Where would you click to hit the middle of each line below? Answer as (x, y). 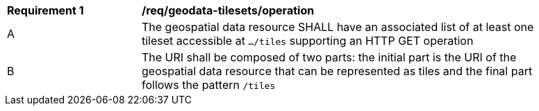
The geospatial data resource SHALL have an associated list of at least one (338, 27)
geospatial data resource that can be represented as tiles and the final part (337, 71)
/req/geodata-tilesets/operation (228, 10)
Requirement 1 (45, 10)
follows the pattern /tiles (209, 85)
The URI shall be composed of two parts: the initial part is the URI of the (329, 57)
